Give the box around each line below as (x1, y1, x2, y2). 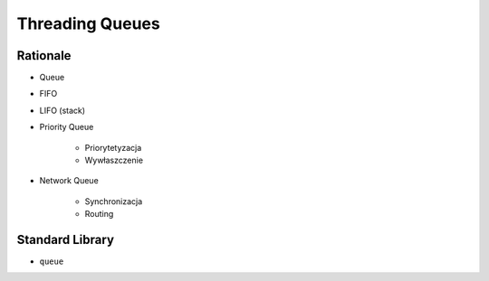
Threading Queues (16, 14, 160, 33)
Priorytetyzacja (84, 142, 142, 153)
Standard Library (16, 232, 115, 248)
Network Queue (39, 175, 99, 186)
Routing (84, 209, 114, 220)
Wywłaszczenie (84, 155, 144, 166)
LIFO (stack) (39, 105, 86, 116)
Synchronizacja (84, 195, 143, 207)
